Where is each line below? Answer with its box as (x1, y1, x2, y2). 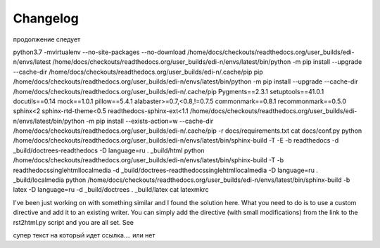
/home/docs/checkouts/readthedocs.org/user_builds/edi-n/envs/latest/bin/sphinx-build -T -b (13, 156, 284, 164)
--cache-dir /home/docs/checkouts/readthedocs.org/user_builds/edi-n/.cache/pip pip (13, 67, 263, 76)
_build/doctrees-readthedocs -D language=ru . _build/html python (13, 146, 205, 155)
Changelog (13, 11, 79, 26)
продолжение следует (13, 35, 81, 44)
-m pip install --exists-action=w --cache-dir (85, 117, 214, 125)
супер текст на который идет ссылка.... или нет (13, 230, 156, 239)
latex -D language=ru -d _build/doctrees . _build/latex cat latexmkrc (13, 185, 209, 194)
